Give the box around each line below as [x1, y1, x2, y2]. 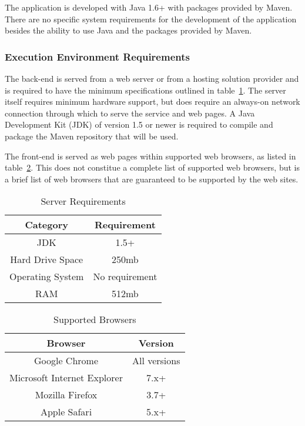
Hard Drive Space [10, 252, 83, 267]
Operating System [9, 269, 84, 284]
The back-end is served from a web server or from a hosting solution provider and [5, 72, 299, 84]
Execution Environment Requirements [5, 49, 190, 64]
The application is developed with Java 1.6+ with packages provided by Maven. [5, 1, 293, 13]
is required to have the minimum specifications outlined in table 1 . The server [5, 84, 286, 96]
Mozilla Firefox [35, 388, 98, 402]
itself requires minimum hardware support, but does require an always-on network [5, 95, 300, 108]
